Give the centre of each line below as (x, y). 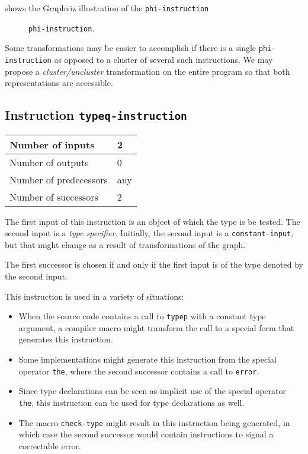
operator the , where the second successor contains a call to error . (139, 371)
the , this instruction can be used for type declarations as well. (131, 402)
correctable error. (50, 445)
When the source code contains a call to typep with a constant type (142, 316)
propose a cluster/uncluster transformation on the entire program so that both (147, 71)
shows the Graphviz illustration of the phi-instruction (107, 8)
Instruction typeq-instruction (96, 115)
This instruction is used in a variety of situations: (94, 296)
